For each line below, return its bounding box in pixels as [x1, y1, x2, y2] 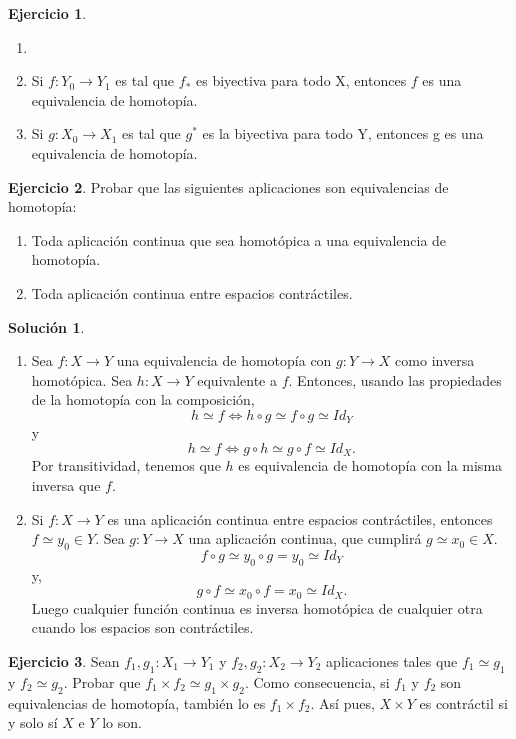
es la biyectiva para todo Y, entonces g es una [202, 123, 484, 144]
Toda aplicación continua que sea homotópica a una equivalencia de [31, 229, 447, 250]
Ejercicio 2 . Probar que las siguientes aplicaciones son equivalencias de [8, 176, 449, 197]
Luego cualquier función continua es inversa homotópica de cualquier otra [31, 597, 483, 618]
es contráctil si [419, 692, 508, 713]
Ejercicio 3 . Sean [8, 651, 120, 672]
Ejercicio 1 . [8, 3, 87, 23]
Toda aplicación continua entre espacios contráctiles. [31, 282, 353, 303]
